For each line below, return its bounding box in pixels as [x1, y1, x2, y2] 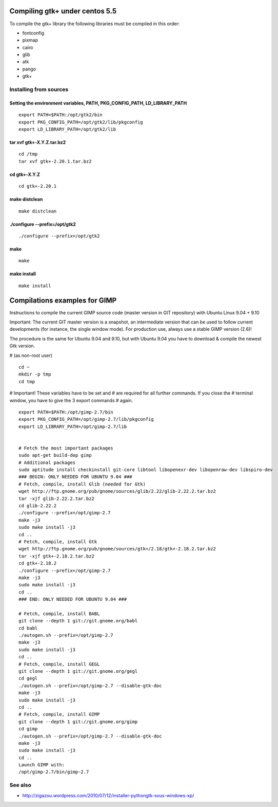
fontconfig [22, 30, 45, 36]
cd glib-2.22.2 [18, 503, 57, 509]
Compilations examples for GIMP [9, 296, 117, 304]
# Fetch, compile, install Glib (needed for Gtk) [18, 481, 146, 487]
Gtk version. [9, 343, 35, 349]
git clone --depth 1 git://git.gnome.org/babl [18, 618, 138, 624]
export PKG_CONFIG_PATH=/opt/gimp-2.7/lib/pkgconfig [18, 417, 154, 422]
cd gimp [18, 726, 38, 732]
